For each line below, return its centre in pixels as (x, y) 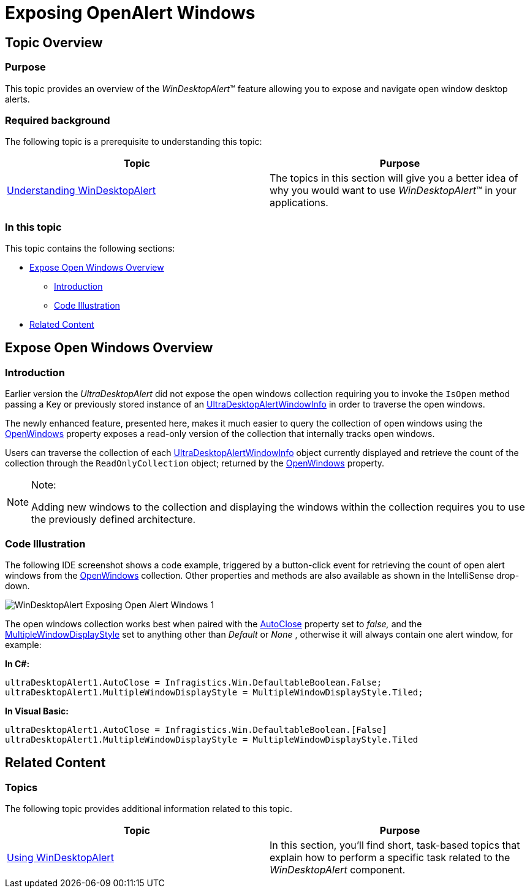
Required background (58, 120)
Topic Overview (54, 42)
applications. (299, 203)
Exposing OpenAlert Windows (130, 13)
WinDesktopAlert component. (338, 870)
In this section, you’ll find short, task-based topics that (395, 845)
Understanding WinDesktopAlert (81, 191)
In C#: (17, 664)
